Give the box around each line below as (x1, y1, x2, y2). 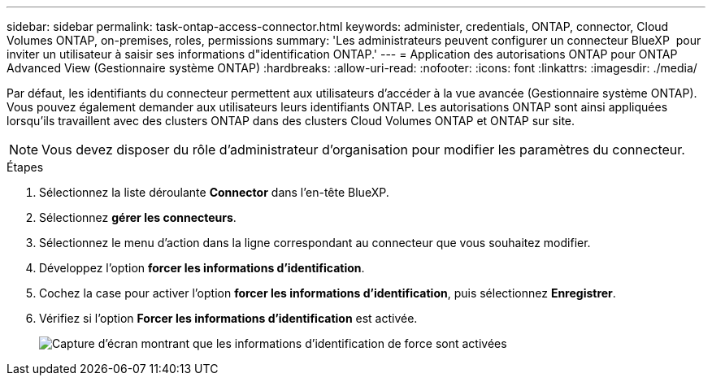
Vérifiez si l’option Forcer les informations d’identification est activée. (39, 311, 418, 325)
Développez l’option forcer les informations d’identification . (39, 261, 365, 275)
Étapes (7, 160, 44, 174)
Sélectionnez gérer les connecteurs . (39, 211, 237, 224)
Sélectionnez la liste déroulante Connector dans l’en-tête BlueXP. (39, 185, 389, 199)
